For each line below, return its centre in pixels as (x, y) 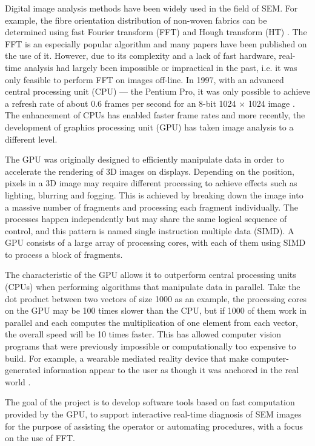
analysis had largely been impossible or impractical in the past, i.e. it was (161, 67)
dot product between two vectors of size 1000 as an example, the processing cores (156, 298)
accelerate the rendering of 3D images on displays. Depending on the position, (150, 171)
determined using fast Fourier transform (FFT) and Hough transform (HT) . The (156, 32)
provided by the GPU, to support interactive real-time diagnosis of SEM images (153, 414)
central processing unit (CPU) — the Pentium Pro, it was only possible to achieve (157, 91)
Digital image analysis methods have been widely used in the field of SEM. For (151, 8)
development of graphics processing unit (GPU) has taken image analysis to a (149, 127)
